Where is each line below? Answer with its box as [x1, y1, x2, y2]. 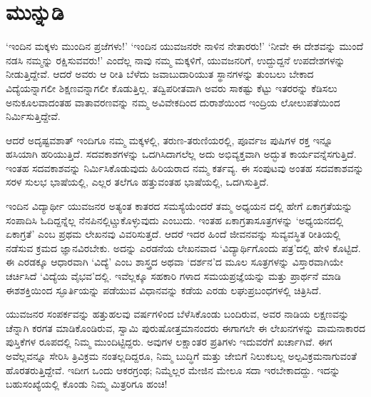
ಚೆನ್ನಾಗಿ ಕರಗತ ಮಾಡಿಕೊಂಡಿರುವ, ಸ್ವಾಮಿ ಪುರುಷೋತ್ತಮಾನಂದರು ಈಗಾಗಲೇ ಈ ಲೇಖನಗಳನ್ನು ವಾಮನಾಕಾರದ [6, 320, 365, 335]
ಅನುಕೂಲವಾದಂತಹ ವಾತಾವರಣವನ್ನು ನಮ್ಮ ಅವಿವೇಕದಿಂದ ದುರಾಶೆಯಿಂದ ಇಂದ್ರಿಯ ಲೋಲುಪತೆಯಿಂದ [6, 94, 340, 109]
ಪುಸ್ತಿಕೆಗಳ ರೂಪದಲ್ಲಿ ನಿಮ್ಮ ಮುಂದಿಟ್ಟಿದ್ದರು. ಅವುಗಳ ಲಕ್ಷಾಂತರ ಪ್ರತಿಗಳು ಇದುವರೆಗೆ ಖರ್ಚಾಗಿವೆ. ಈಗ [6, 334, 332, 349]
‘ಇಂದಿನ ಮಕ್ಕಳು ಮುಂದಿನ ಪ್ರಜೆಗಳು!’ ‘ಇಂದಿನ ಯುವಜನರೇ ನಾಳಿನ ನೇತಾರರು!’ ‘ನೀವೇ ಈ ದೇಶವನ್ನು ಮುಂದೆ [6, 39, 364, 54]
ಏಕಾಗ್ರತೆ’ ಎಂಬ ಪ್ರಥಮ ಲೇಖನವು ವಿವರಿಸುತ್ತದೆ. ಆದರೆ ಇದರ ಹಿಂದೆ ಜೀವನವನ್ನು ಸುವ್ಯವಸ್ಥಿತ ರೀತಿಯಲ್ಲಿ [6, 226, 341, 241]
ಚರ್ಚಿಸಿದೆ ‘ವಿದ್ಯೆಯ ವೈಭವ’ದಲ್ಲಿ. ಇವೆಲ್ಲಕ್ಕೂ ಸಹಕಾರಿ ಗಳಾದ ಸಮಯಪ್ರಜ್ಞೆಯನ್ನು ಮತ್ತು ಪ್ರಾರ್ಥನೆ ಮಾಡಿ [6, 268, 341, 283]
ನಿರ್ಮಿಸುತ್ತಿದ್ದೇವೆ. [6, 109, 61, 124]
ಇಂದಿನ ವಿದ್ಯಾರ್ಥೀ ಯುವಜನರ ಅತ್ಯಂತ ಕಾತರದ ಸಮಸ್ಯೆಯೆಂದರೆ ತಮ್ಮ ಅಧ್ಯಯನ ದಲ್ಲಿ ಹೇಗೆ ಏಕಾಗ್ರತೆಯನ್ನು [6, 198, 353, 213]
